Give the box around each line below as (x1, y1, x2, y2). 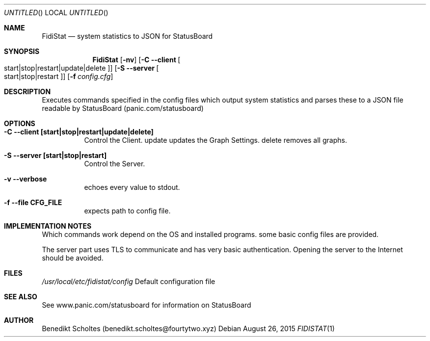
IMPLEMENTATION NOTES (4, 222, 92, 230)
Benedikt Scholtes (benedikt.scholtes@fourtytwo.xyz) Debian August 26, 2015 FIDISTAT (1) (42, 324, 335, 333)
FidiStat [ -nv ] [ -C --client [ (92, 55, 181, 64)
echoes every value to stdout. (84, 183, 180, 191)
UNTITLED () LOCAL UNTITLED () (4, 8, 108, 17)
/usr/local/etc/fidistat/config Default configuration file (42, 277, 215, 286)
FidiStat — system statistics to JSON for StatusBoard (42, 32, 213, 40)
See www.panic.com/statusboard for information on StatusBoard (42, 301, 251, 309)
